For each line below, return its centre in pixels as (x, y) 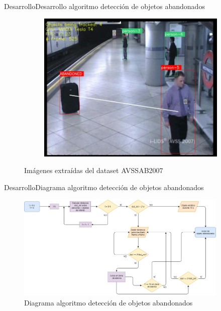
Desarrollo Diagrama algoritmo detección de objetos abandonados (104, 187)
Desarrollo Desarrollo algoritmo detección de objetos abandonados (104, 6)
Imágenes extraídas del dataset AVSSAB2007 (94, 170)
